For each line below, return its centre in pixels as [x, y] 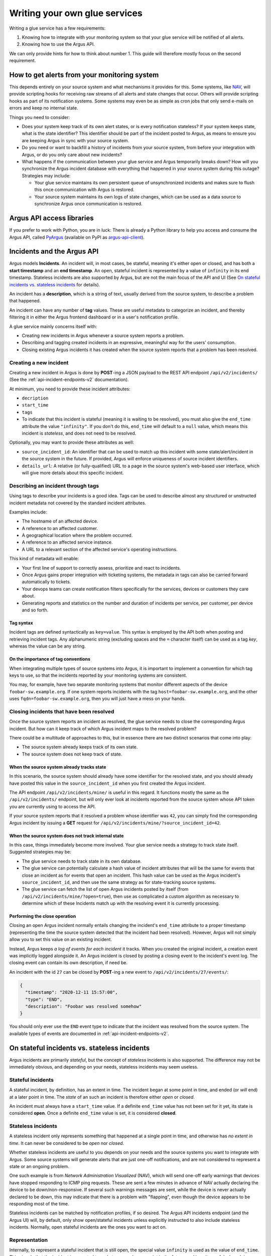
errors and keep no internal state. [44, 108]
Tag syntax [21, 622]
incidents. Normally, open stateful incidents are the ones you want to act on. [88, 1227]
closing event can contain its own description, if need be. [69, 963]
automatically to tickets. [46, 582]
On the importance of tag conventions [50, 659]
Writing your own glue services [76, 13]
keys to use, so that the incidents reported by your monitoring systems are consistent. [98, 675]
